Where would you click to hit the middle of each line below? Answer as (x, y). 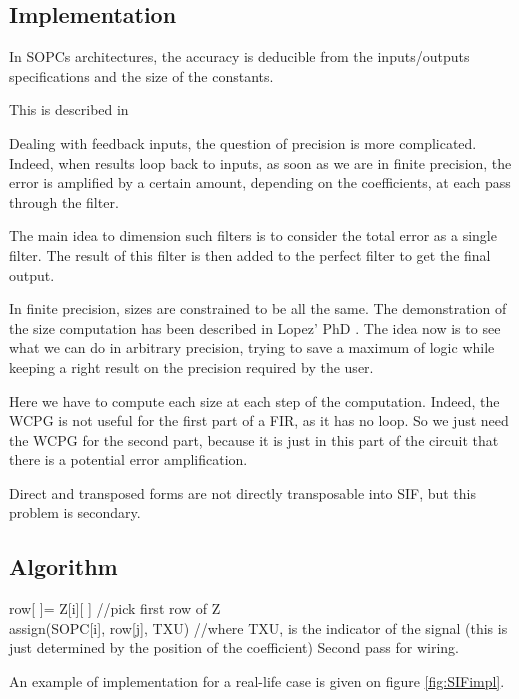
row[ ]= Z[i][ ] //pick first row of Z (115, 608)
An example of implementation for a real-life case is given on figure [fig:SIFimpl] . (257, 681)
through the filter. (64, 201)
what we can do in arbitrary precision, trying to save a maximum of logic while (252, 347)
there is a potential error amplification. (128, 459)
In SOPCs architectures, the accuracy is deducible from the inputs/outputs (239, 56)
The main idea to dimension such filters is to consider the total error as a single (253, 235)
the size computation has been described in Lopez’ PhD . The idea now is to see (255, 327)
